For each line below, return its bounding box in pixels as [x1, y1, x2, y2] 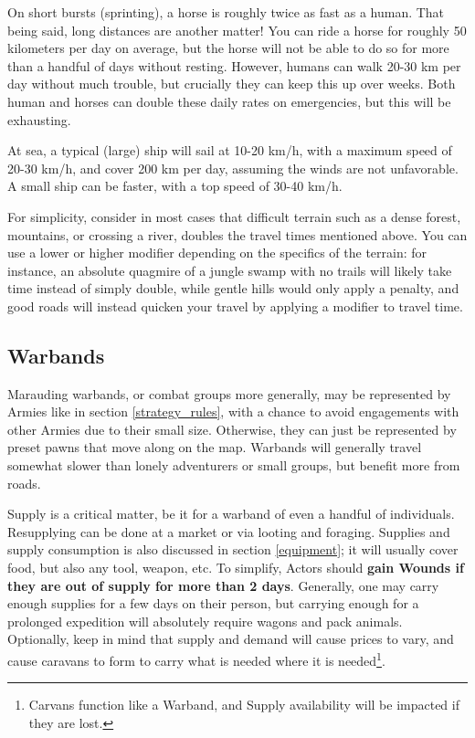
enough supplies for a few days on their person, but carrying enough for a [7, 594, 419, 613]
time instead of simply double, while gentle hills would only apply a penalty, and [7, 279, 459, 298]
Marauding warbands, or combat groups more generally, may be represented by [7, 384, 451, 403]
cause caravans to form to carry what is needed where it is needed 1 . [7, 648, 385, 669]
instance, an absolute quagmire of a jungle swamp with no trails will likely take [7, 260, 452, 279]
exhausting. [7, 110, 71, 129]
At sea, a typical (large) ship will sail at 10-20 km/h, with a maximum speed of [7, 141, 452, 160]
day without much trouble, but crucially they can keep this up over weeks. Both [7, 74, 456, 93]
